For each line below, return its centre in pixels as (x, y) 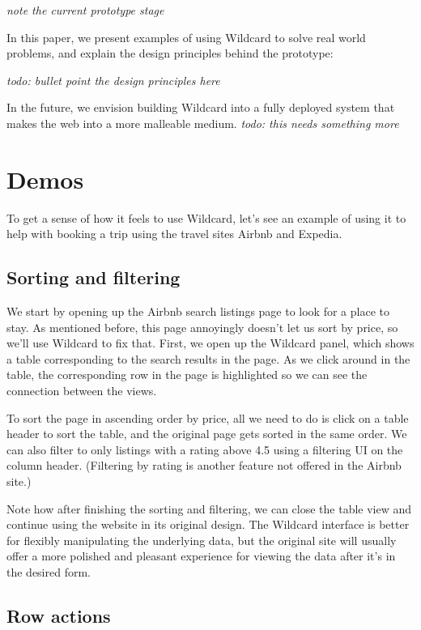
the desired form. (49, 571)
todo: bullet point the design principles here (113, 80)
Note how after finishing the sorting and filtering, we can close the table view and (209, 508)
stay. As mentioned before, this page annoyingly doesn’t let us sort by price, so (202, 327)
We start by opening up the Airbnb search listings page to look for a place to (198, 311)
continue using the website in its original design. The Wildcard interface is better (208, 524)
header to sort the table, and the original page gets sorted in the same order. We (207, 434)
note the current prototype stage (85, 10)
